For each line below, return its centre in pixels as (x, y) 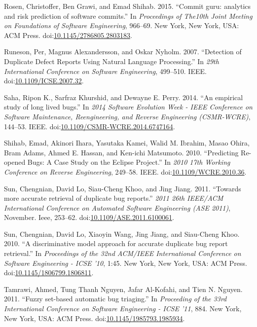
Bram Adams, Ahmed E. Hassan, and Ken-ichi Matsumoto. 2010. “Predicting (121, 152)
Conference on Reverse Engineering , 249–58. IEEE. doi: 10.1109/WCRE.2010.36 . (125, 171)
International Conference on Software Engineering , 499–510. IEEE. (105, 71)
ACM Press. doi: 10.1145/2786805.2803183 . (68, 35)
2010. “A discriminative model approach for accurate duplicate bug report (116, 243)
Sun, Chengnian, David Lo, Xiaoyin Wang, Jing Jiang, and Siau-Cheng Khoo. (122, 234)
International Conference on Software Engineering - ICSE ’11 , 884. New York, (123, 309)
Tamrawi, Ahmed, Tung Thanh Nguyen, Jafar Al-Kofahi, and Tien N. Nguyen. (123, 289)
